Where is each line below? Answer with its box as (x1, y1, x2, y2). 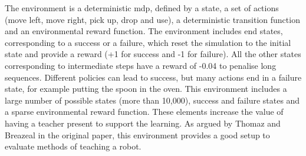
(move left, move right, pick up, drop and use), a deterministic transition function (5, 13, 300, 25)
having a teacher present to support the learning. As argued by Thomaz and (5, 117, 281, 129)
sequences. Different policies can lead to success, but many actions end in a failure (5, 71, 302, 83)
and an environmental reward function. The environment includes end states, (5, 25, 283, 37)
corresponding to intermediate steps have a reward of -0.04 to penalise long (5, 59, 277, 71)
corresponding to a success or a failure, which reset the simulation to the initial (5, 36, 291, 48)
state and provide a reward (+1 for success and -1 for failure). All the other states (5, 48, 301, 60)
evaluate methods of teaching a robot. (5, 140, 142, 152)
